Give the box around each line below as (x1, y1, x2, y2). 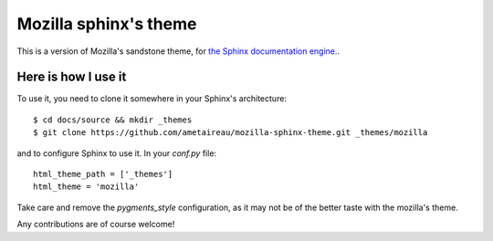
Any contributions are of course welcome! (16, 219, 175, 230)
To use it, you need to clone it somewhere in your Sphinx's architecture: (16, 93, 288, 104)
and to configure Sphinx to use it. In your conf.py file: (16, 147, 217, 159)
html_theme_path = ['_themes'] (33, 169, 173, 180)
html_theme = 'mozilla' (33, 182, 140, 192)
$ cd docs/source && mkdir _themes (33, 114, 193, 125)
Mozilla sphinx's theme (16, 14, 197, 34)
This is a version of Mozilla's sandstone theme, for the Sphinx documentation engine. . (16, 46, 341, 57)
